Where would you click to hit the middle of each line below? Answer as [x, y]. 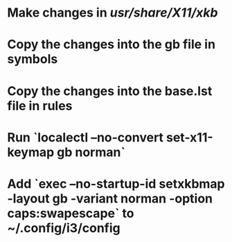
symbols [33, 59]
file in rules [40, 106]
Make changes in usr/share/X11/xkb [113, 13]
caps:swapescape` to [71, 213]
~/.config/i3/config [64, 228]
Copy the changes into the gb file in [111, 45]
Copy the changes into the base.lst [110, 91]
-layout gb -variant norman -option [110, 198]
